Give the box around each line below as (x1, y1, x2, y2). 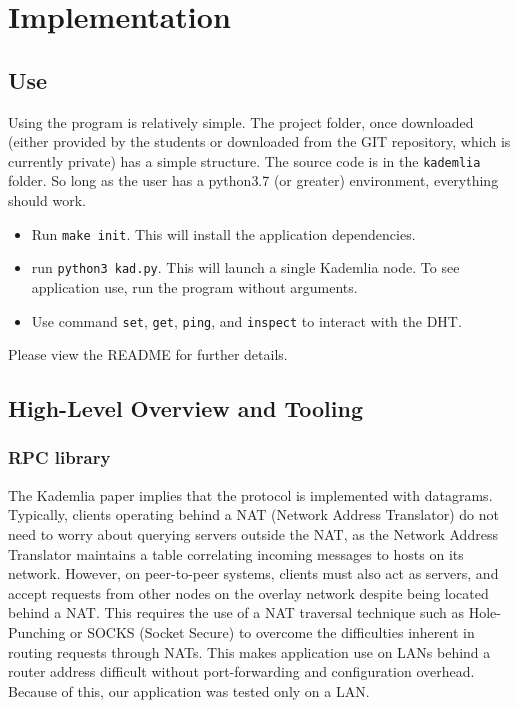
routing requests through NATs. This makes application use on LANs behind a (8, 641, 491, 662)
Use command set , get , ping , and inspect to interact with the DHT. (31, 310, 462, 331)
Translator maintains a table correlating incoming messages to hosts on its (8, 543, 464, 564)
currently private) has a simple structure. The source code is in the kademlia (8, 150, 481, 171)
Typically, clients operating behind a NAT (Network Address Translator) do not (8, 504, 499, 525)
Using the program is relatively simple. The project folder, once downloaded (8, 111, 474, 132)
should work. (8, 190, 86, 211)
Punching (8, 621, 66, 642)
